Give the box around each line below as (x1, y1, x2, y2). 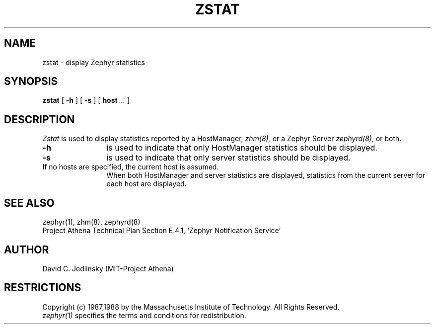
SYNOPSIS (4, 75, 58, 88)
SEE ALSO (4, 196, 55, 209)
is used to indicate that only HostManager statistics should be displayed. (106, 143, 377, 153)
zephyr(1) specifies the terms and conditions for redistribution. (42, 311, 246, 320)
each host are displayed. (106, 179, 187, 188)
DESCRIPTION (4, 113, 75, 126)
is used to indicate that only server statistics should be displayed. (106, 153, 351, 163)
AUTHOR (4, 243, 49, 256)
